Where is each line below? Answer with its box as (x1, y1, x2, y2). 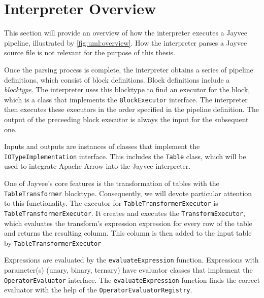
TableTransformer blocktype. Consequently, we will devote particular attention (4, 188, 252, 198)
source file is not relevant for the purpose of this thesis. (4, 47, 175, 58)
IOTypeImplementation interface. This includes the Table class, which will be (4, 151, 246, 161)
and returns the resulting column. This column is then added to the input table (4, 228, 252, 238)
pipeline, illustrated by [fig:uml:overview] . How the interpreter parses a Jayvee (4, 37, 247, 48)
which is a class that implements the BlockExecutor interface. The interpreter (4, 94, 248, 104)
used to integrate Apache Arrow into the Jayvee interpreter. (4, 161, 191, 171)
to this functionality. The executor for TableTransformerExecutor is (4, 198, 218, 208)
